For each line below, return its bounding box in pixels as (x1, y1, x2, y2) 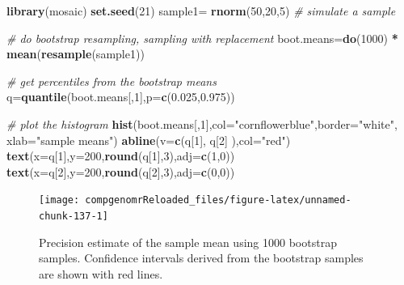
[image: (39, 194, 80, 206)
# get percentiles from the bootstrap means (6, 72, 217, 89)
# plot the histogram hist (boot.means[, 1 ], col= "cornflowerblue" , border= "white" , (6, 115, 398, 132)
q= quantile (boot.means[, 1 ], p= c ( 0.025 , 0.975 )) (6, 88, 235, 105)
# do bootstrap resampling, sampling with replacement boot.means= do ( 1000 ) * (6, 29, 398, 46)
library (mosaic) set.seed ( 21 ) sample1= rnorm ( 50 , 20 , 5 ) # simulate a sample (6, 2, 396, 19)
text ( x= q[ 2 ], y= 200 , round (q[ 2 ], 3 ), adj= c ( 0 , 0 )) (6, 163, 235, 180)
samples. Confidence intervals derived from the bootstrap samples (39, 249, 364, 266)
